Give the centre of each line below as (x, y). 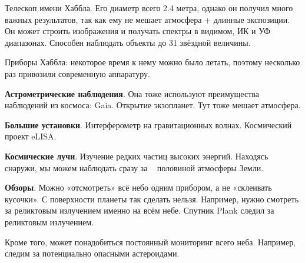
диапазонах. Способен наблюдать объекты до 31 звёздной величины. (128, 42)
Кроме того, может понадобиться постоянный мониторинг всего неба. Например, (150, 242)
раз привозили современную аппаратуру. (78, 73)
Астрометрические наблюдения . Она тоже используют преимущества (132, 93)
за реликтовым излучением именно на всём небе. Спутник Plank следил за (140, 210)
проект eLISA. (31, 136)
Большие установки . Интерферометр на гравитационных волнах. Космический (148, 124)
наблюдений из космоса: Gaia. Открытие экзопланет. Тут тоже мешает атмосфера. (153, 105)
